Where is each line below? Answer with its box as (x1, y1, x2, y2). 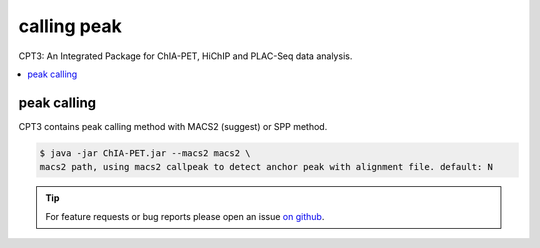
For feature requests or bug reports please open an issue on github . (45, 210, 325, 222)
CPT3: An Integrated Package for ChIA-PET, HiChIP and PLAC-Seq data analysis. (18, 50, 353, 62)
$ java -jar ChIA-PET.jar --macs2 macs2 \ (39, 147, 251, 159)
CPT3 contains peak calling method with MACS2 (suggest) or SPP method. (18, 120, 328, 132)
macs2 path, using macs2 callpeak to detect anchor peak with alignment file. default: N (39, 161, 494, 173)
